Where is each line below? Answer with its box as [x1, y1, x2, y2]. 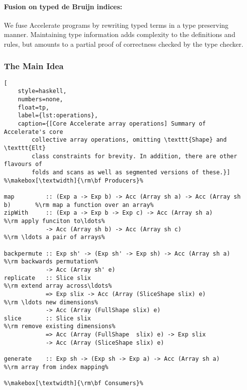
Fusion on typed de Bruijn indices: [4, 1, 123, 11]
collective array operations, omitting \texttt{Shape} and [32, 136, 227, 144]
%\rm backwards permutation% [4, 258, 98, 265]
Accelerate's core [4, 128, 63, 135]
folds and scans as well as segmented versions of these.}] [32, 169, 230, 176]
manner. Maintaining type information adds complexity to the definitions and [4, 29, 235, 39]
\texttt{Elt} [4, 145, 46, 152]
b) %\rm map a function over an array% [4, 201, 154, 208]
